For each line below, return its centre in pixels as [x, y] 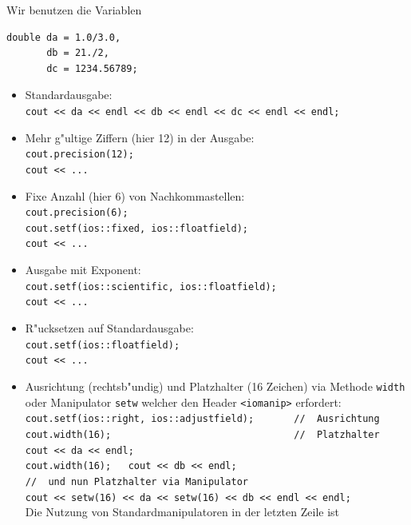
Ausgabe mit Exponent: [83, 270]
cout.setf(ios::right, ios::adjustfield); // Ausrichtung [202, 419]
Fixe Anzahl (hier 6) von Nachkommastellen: [135, 195]
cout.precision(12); [79, 155]
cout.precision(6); [77, 213]
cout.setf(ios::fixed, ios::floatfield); [136, 228]
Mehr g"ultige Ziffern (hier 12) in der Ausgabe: [140, 137]
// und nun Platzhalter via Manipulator [136, 481]
